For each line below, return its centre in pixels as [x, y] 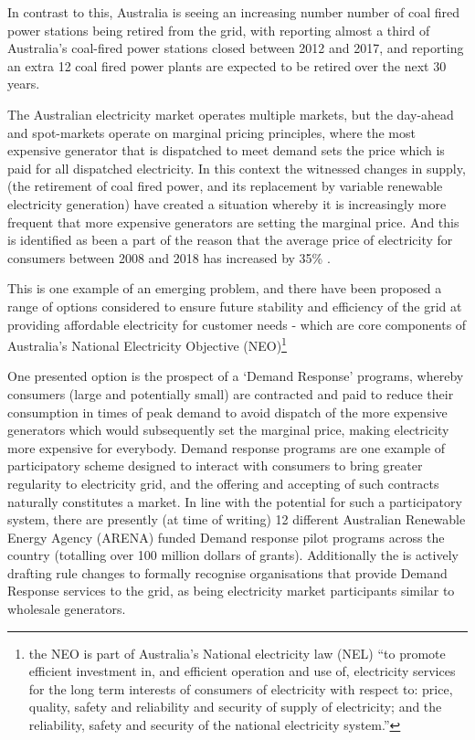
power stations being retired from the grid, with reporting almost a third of [219, 30]
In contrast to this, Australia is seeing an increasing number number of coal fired [233, 12]
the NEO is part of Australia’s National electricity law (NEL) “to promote [237, 653]
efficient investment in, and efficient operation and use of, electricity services [242, 671]
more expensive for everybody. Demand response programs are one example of [227, 447]
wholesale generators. [67, 609]
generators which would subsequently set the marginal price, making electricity [228, 430]
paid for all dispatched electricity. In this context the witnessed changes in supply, [237, 168]
